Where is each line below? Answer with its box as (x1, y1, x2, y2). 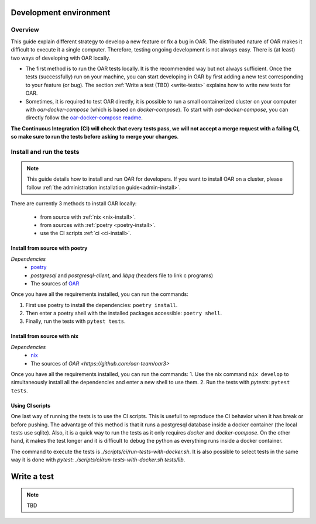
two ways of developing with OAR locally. (11, 54, 111, 61)
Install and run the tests (11, 147, 80, 156)
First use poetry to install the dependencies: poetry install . (25, 301, 178, 308)
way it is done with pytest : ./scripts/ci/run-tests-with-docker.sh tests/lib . (11, 456, 186, 463)
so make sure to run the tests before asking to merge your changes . (11, 133, 178, 140)
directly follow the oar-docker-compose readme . (25, 114, 143, 121)
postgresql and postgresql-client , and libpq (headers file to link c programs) (30, 272, 214, 279)
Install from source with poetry (11, 244, 88, 251)
